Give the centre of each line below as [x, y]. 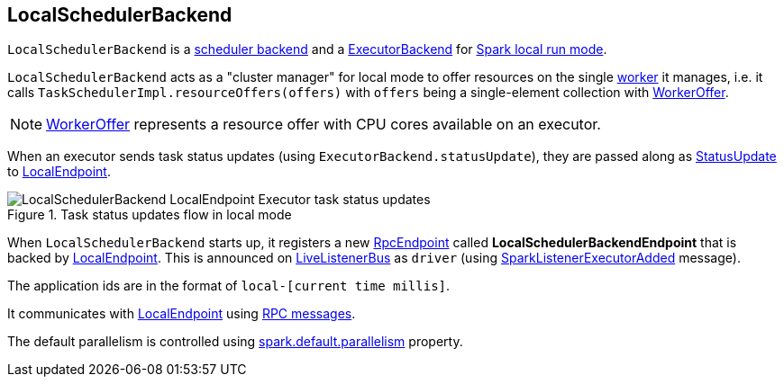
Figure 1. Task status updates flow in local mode [150, 215]
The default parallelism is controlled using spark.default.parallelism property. [235, 342]
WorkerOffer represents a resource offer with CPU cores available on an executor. [324, 125]
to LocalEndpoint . [59, 172]
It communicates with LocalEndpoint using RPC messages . [182, 314]
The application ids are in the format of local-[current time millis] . [229, 286]
